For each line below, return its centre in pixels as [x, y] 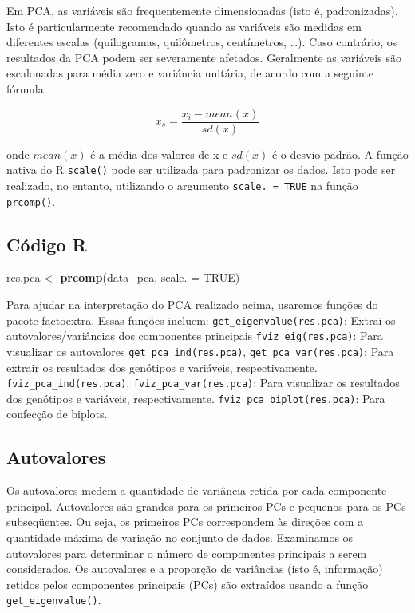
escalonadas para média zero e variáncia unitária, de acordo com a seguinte [190, 73]
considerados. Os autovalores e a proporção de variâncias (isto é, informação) [195, 569]
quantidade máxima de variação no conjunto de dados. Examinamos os [180, 538]
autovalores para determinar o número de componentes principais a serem [187, 553]
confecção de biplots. [57, 414]
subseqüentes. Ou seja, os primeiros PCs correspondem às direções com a [185, 522]
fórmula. [27, 88]
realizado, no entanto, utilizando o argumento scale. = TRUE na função [182, 185]
